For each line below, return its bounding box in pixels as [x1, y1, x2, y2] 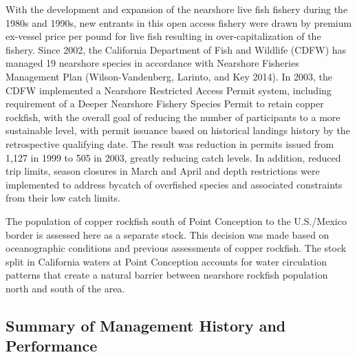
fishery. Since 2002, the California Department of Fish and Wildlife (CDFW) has [6, 42, 347, 56]
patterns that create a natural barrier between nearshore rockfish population [6, 268, 328, 282]
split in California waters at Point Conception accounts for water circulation [6, 254, 327, 268]
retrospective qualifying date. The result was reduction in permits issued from [6, 136, 334, 151]
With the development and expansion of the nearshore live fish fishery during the [6, 2, 348, 16]
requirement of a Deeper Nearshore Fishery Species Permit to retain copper [6, 96, 324, 111]
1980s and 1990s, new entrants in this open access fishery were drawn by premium [6, 15, 352, 30]
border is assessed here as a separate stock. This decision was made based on [6, 227, 329, 241]
